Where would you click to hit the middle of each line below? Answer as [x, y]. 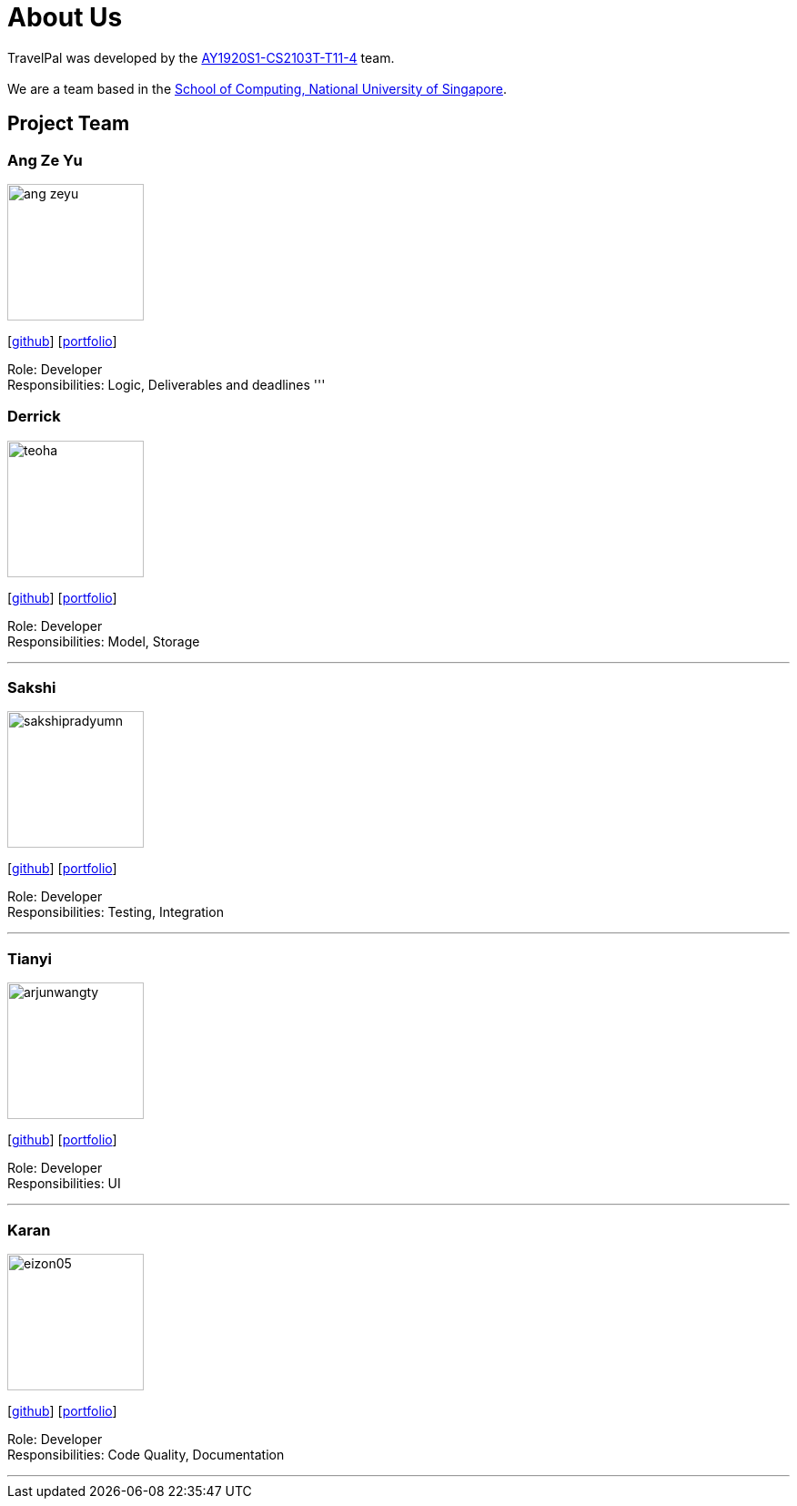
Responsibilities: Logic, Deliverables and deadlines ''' [166, 384]
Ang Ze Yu [45, 160]
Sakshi [32, 688]
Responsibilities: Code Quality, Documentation [146, 1454]
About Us [65, 17]
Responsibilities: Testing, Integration [116, 912]
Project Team [69, 124]
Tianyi [30, 958]
